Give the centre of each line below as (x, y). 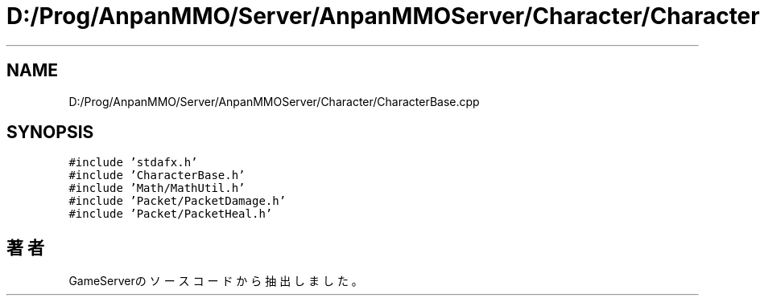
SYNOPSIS (50, 133)
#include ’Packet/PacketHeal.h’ (171, 214)
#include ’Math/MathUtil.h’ (157, 188)
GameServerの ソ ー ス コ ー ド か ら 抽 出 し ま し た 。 (216, 281)
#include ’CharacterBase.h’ (157, 175)
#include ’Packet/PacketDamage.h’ (178, 201)
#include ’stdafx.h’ (133, 163)
